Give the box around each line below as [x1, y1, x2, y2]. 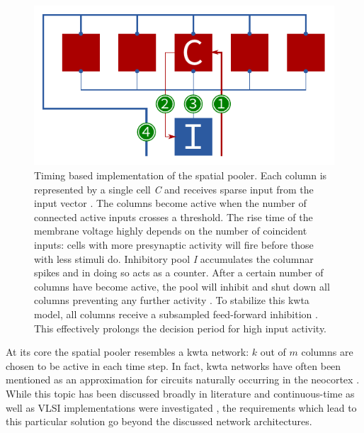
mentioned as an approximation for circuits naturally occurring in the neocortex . [6, 372, 360, 387]
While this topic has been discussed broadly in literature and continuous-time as [6, 386, 355, 400]
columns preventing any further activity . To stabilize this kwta [34, 293, 309, 308]
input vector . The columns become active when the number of [34, 196, 307, 210]
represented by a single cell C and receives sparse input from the [34, 181, 314, 196]
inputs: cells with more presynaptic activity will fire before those [34, 237, 314, 252]
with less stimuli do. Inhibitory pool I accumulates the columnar [34, 251, 314, 266]
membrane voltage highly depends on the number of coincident [34, 223, 307, 238]
